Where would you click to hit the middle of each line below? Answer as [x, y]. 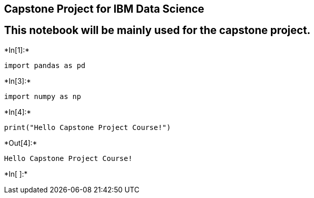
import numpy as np [43, 96]
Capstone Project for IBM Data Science [104, 9]
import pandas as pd [45, 65]
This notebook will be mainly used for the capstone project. [158, 30]
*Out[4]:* [21, 143]
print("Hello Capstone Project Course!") [88, 127]
